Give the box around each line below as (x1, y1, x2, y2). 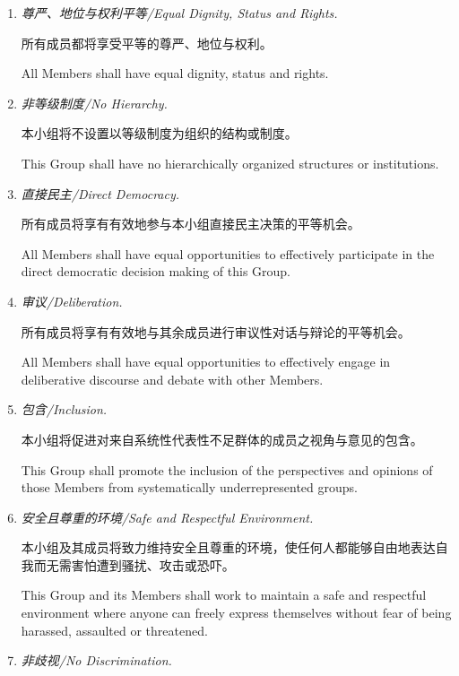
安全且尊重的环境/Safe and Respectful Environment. (21, 507, 314, 526)
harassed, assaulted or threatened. (21, 620, 208, 639)
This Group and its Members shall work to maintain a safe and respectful (21, 585, 427, 604)
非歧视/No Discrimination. (21, 651, 172, 670)
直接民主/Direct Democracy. (21, 184, 180, 203)
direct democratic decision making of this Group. (21, 262, 291, 281)
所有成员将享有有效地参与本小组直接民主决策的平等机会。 (21, 214, 360, 233)
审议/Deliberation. (21, 291, 123, 310)
